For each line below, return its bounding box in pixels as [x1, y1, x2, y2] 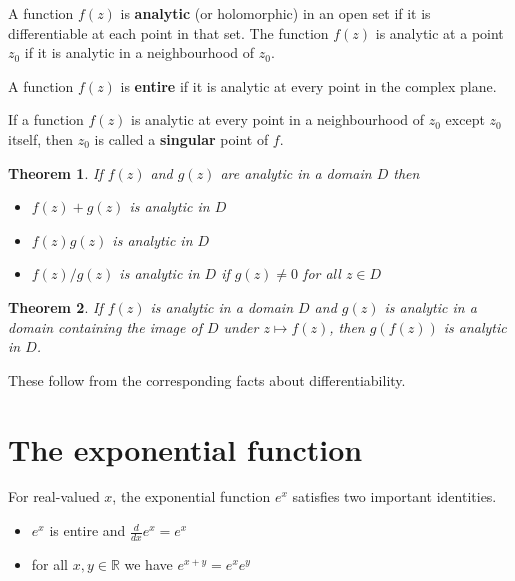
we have [124, 553, 173, 574]
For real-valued [8, 486, 100, 507]
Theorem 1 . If [8, 162, 103, 183]
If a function [8, 109, 84, 130]
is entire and [49, 520, 126, 541]
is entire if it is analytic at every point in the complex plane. [120, 75, 497, 96]
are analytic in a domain [220, 162, 372, 183]
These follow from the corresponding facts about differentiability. [8, 369, 406, 390]
